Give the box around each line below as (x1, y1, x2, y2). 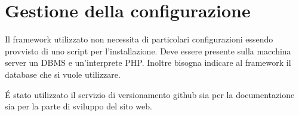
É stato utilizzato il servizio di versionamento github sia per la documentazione (5, 88, 295, 100)
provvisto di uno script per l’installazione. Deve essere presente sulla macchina (5, 44, 291, 57)
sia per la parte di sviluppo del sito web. (5, 100, 152, 112)
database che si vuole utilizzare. (5, 68, 121, 80)
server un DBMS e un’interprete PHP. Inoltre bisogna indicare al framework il (5, 56, 291, 69)
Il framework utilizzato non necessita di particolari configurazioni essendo (5, 33, 273, 45)
